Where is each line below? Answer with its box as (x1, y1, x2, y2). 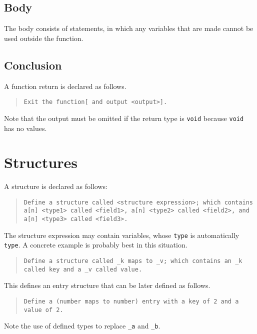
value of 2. (23, 306, 63, 313)
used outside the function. (4, 32, 83, 43)
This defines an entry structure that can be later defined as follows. (4, 280, 210, 290)
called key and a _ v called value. (23, 265, 142, 273)
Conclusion (4, 57, 62, 72)
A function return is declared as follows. (4, 80, 126, 91)
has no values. (4, 122, 47, 133)
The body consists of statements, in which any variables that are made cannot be (4, 23, 253, 33)
